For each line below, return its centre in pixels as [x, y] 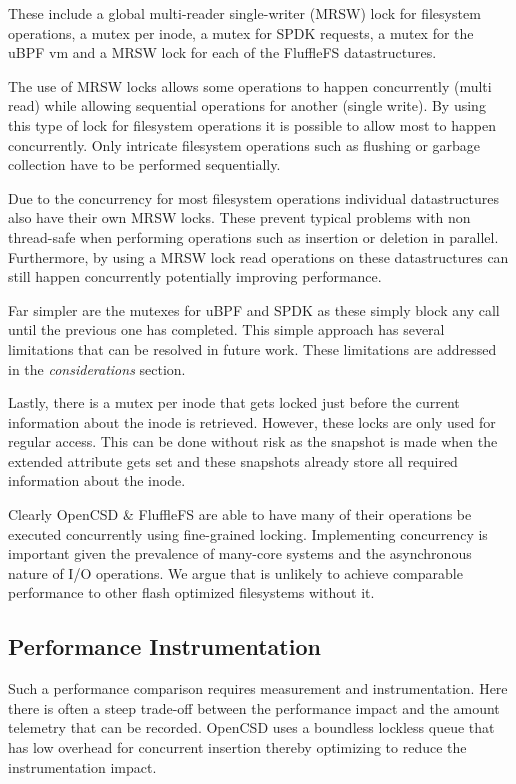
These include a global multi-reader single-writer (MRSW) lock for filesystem [244, 13]
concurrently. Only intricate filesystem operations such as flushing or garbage [244, 144]
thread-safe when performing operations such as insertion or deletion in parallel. [253, 236]
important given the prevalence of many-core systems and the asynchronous [240, 553]
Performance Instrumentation [164, 646]
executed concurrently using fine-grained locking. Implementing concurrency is [248, 533]
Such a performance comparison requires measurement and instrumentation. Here [258, 688]
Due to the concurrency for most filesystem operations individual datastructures [253, 197]
